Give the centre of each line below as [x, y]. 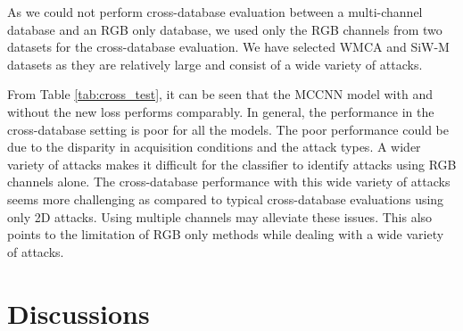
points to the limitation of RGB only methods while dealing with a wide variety [226, 234]
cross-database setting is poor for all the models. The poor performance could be [228, 129]
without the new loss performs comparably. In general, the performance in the [221, 111]
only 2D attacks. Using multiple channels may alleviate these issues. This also [220, 216]
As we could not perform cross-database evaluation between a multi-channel [215, 12]
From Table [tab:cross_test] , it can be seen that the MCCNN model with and [220, 94]
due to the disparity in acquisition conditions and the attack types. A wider [214, 147]
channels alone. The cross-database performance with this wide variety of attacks [229, 182]
